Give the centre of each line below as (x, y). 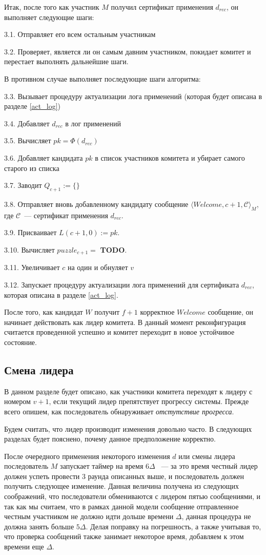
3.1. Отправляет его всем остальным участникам (80, 34)
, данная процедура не (216, 516)
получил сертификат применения (162, 7)
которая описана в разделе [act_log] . (61, 294)
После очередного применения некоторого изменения (87, 456)
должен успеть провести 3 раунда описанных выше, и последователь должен (124, 476)
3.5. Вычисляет (28, 140)
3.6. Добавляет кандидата (44, 157)
